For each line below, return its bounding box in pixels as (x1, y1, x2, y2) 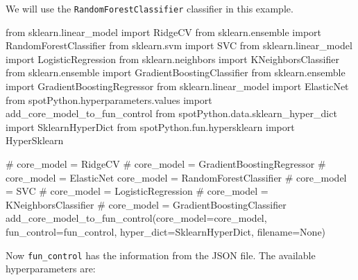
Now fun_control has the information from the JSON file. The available (6, 247, 316, 262)
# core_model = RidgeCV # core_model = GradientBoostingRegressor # (6, 157, 326, 170)
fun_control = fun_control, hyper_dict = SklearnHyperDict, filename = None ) (6, 224, 326, 238)
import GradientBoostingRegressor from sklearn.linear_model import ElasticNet (6, 79, 349, 94)
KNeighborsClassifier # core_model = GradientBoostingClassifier (6, 197, 287, 211)
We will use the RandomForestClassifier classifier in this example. (6, 1, 293, 15)
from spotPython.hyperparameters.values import (6, 92, 212, 107)
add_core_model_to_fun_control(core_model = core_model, (6, 211, 267, 225)
